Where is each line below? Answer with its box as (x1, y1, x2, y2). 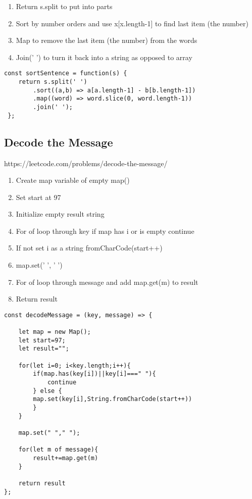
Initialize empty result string (16, 209, 105, 219)
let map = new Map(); (18, 328, 91, 336)
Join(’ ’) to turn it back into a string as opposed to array (16, 52, 192, 62)
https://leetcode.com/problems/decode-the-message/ (4, 158, 168, 168)
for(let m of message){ (18, 446, 98, 454)
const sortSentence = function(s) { (4, 70, 127, 77)
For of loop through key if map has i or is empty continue (16, 225, 194, 236)
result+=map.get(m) (33, 455, 98, 462)
